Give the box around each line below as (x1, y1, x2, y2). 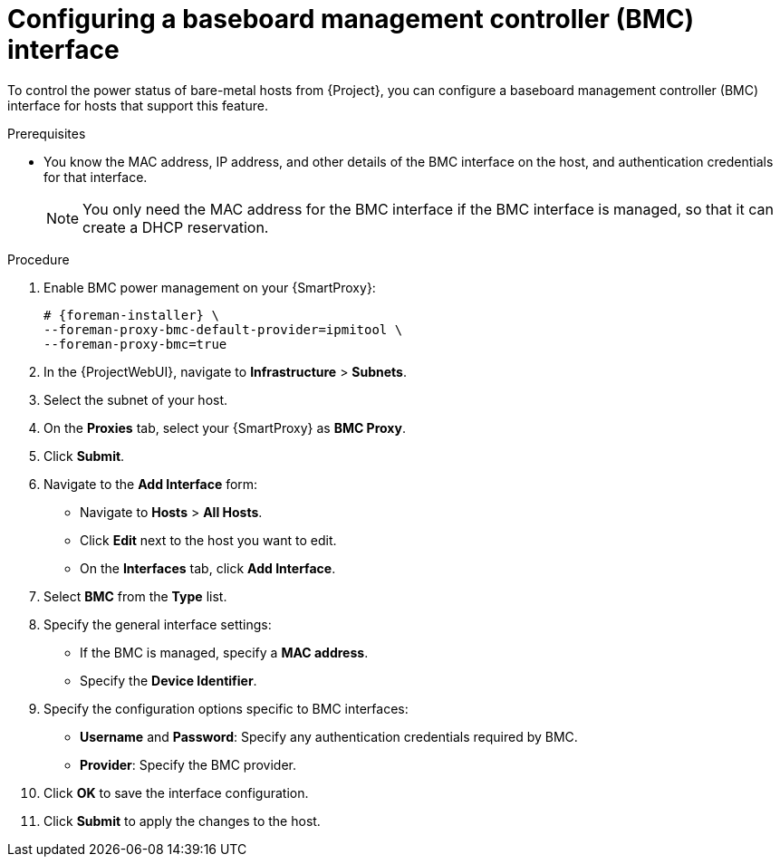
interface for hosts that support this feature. (7, 97, 268, 113)
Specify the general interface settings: (43, 616, 272, 632)
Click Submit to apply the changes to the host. (43, 812, 321, 829)
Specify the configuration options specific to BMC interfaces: (43, 700, 409, 716)
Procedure (7, 251, 70, 267)
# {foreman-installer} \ (43, 307, 219, 322)
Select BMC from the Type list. (43, 588, 227, 604)
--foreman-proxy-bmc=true (43, 336, 227, 351)
